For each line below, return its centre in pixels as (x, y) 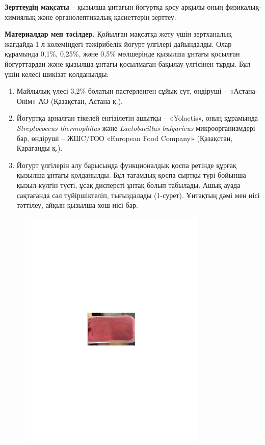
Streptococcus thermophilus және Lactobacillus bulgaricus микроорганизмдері (136, 128)
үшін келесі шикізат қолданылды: (57, 74)
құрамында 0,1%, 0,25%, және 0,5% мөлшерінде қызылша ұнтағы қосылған (122, 54)
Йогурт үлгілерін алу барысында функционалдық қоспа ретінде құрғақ (126, 165)
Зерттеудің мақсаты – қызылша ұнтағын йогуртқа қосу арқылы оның (114, 7)
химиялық (20, 17)
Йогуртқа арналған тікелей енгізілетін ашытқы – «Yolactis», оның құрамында (137, 118)
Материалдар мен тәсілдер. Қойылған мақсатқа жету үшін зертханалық (118, 34)
